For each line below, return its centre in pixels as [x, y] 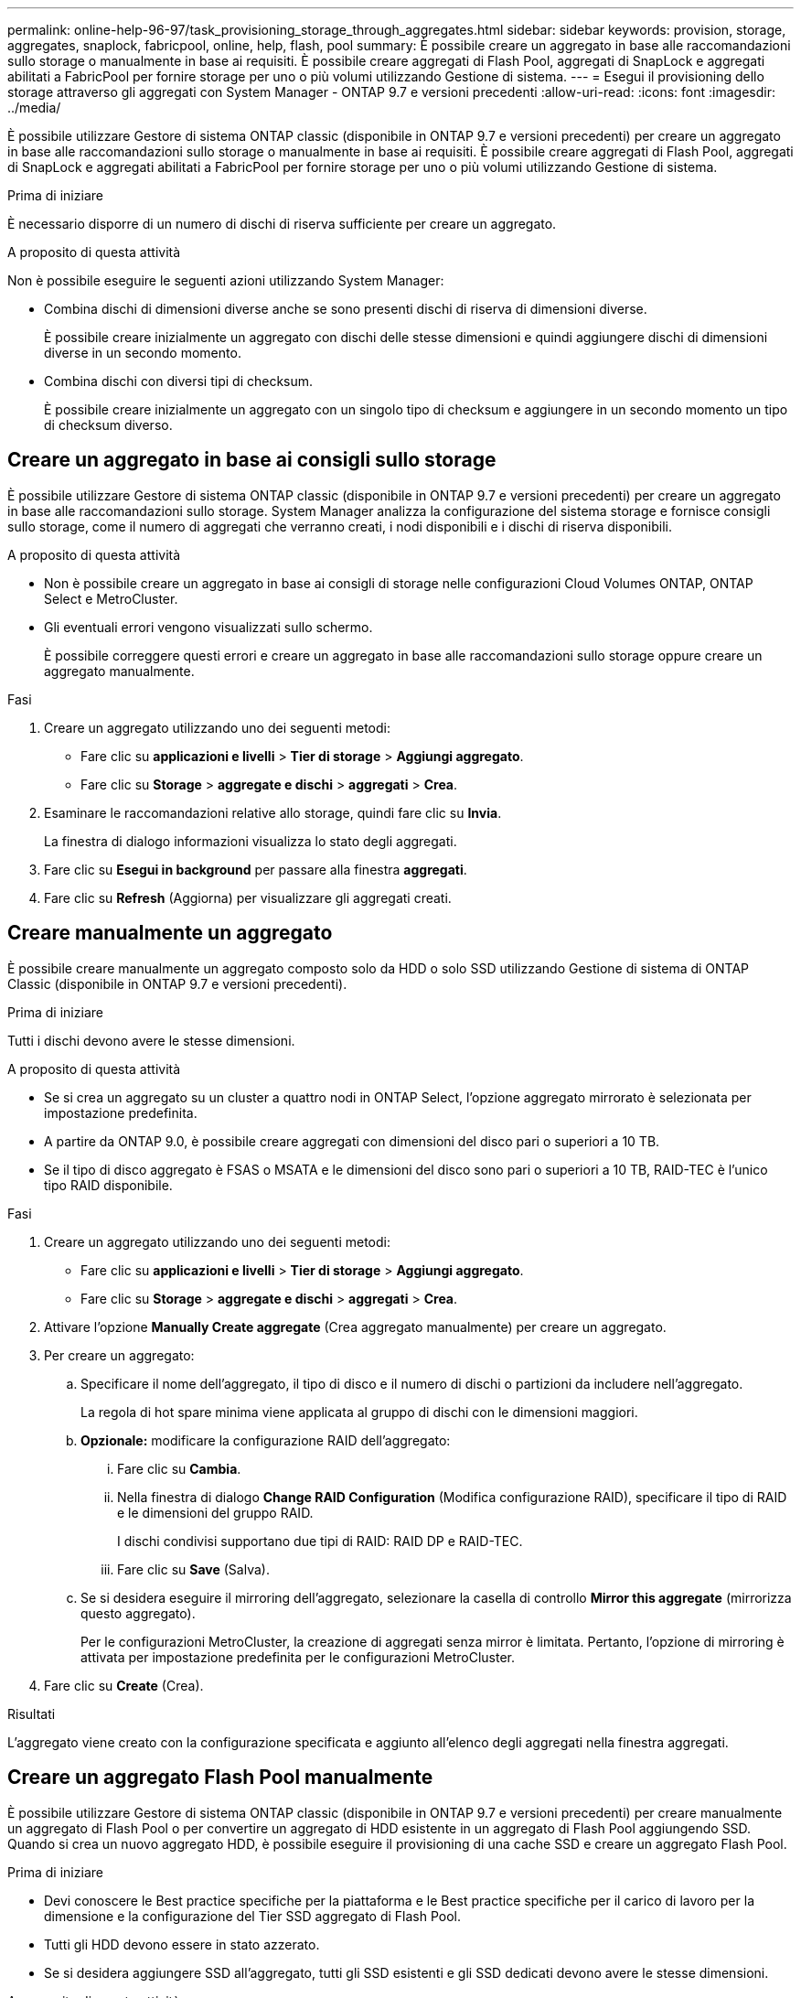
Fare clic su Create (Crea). [124, 1685]
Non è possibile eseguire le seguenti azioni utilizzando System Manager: [226, 280]
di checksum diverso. [108, 425]
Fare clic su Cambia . [179, 1468]
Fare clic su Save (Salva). [193, 1569]
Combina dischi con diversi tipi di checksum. [179, 381]
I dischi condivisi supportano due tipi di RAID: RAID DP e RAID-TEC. [320, 1541]
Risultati [32, 1713]
